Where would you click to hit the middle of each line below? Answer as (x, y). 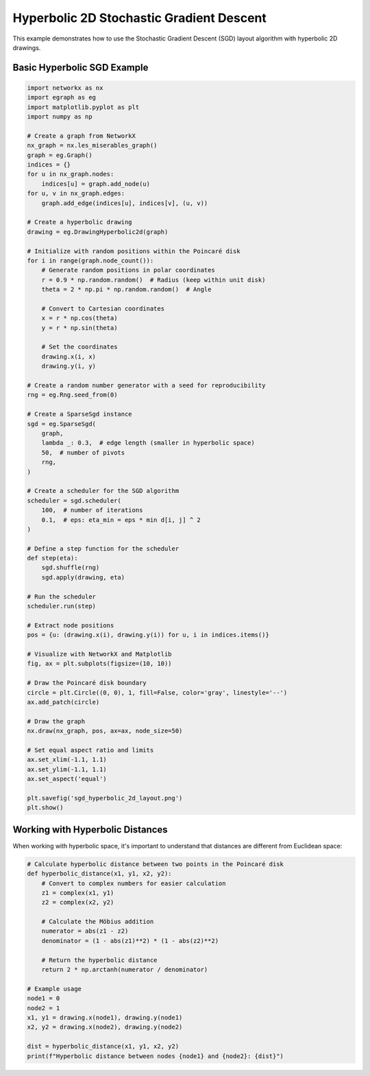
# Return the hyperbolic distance (99, 960)
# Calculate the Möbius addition (98, 922)
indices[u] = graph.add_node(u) (96, 184)
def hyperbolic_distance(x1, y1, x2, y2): (99, 874)
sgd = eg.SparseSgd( (61, 424)
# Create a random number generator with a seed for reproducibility (146, 385)
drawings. (27, 47)
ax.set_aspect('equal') (67, 779)
